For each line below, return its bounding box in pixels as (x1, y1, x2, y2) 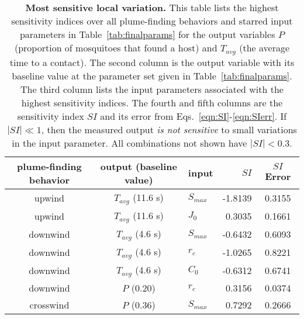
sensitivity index (17, 109, 84, 123)
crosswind (29, 297, 70, 311)
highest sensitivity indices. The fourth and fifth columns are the (21, 95, 283, 109)
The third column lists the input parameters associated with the (20, 82, 284, 96)
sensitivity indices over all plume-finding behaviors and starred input (11, 14, 293, 27)
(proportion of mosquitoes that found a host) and (14, 41, 217, 54)
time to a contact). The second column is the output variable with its (9, 55, 295, 69)
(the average (239, 41, 290, 54)
